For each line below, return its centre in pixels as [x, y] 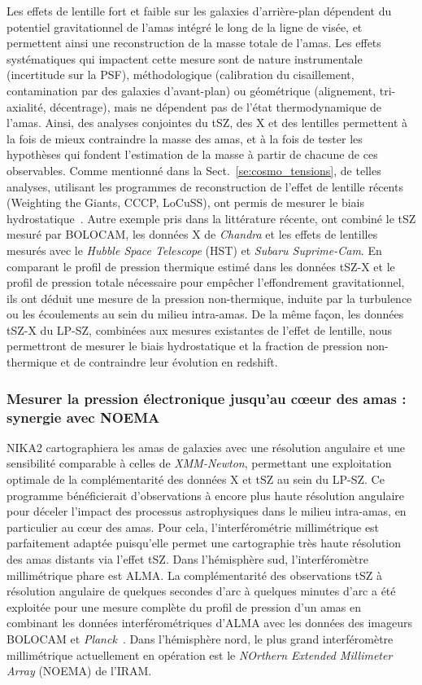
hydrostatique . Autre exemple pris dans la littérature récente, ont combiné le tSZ [211, 218]
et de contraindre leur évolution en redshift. [169, 362]
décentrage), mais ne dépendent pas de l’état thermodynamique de [216, 106]
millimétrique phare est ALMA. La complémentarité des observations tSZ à [195, 575]
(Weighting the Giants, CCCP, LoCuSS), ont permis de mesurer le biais [185, 202]
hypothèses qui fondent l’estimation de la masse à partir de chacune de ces [192, 154]
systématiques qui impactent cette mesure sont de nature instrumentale [185, 58]
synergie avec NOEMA [83, 417]
